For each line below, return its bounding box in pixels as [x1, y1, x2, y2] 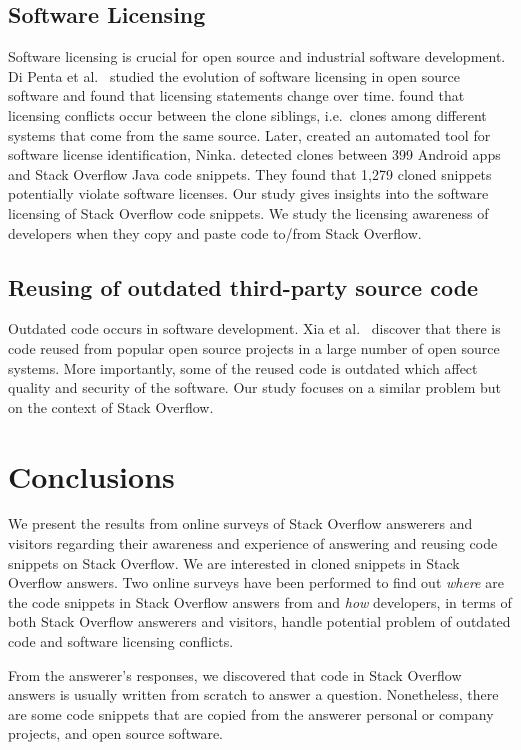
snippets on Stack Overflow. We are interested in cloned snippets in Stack [8, 552, 460, 573]
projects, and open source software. [8, 723, 224, 744]
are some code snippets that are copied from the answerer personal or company [8, 703, 494, 724]
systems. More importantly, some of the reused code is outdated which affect [8, 357, 478, 378]
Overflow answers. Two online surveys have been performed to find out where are [8, 572, 504, 593]
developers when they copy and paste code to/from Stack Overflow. [8, 222, 422, 243]
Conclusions [8, 455, 175, 496]
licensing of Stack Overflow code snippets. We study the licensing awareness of [8, 202, 489, 223]
